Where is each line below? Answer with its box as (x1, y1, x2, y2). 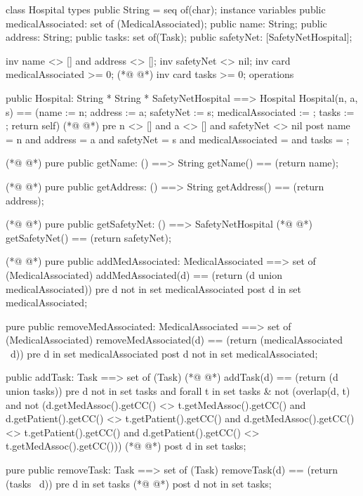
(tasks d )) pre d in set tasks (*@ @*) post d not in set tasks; (6, 476, 272, 490)
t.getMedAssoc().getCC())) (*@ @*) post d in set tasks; (6, 438, 246, 453)
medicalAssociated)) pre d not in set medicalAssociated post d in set (6, 281, 301, 296)
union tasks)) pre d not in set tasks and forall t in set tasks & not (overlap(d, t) (6, 384, 350, 398)
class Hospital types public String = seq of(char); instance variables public (6, 2, 326, 16)
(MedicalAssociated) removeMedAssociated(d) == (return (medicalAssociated (6, 332, 343, 347)
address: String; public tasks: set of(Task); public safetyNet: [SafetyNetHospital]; (6, 30, 352, 44)
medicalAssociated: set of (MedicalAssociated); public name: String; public (6, 15, 327, 30)
